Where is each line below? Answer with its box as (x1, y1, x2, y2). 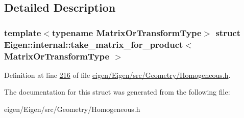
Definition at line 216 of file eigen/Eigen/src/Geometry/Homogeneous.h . (4, 69, 231, 80)
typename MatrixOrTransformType (52, 26, 202, 39)
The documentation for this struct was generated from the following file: (4, 86, 230, 97)
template (4, 26, 41, 39)
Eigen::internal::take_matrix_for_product (4, 38, 183, 50)
